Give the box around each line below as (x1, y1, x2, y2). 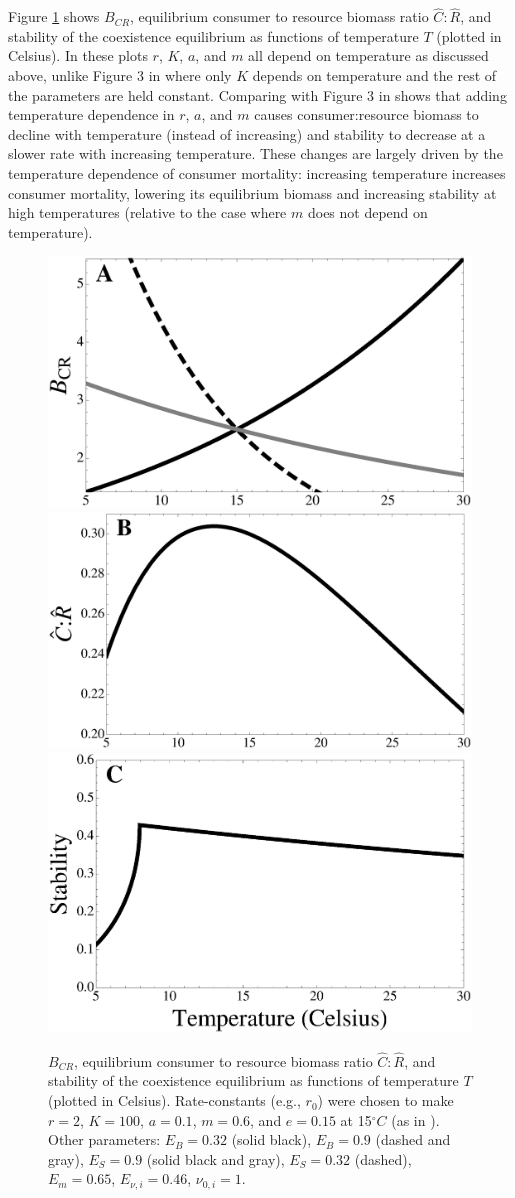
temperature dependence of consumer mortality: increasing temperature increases (8, 162, 506, 183)
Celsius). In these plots (8, 45, 148, 66)
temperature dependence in (8, 104, 175, 125)
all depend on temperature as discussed (248, 45, 489, 66)
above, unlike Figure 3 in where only (8, 65, 232, 85)
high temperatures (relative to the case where (8, 202, 287, 223)
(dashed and (375, 1129, 451, 1150)
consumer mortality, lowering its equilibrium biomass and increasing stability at (8, 182, 497, 203)
